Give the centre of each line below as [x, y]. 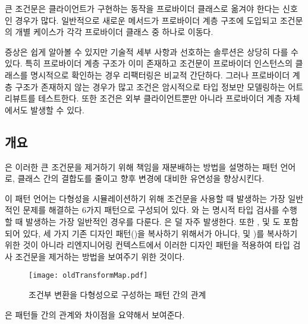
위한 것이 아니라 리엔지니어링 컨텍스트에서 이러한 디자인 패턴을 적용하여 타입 [147, 245]
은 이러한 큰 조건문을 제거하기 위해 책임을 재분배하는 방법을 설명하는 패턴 [141, 166]
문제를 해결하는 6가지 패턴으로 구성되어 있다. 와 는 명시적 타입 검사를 [151, 210]
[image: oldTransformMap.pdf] [88, 276]
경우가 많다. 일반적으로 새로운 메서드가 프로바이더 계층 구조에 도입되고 [146, 20]
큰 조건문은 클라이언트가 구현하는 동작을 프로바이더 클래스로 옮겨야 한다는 [142, 8]
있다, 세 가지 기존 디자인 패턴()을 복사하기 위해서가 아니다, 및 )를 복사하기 [160, 233]
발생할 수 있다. [57, 109]
